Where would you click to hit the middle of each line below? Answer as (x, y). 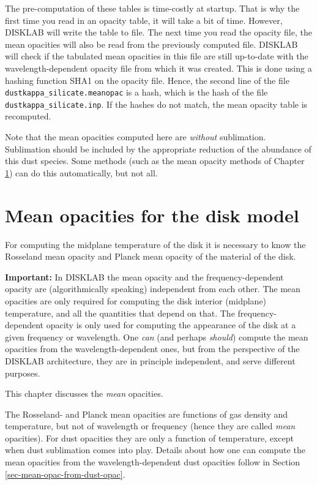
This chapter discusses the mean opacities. (84, 393)
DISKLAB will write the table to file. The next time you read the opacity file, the (158, 32)
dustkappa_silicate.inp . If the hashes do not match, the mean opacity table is (156, 104)
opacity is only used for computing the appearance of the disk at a (171, 325)
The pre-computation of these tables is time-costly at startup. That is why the (152, 8)
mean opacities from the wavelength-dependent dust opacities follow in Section (153, 462)
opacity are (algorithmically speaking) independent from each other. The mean (153, 289)
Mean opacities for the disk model (152, 215)
